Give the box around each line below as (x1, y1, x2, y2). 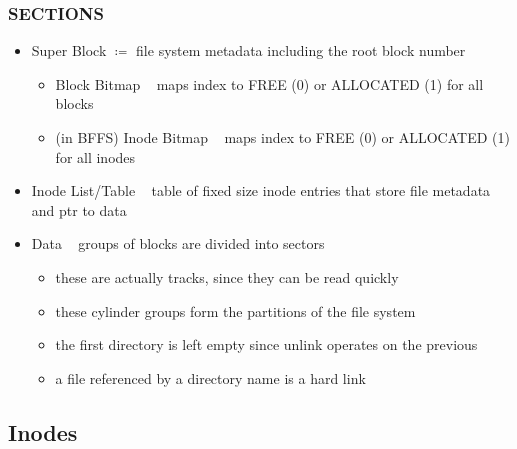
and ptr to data (31, 199, 127, 220)
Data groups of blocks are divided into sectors (31, 233, 325, 254)
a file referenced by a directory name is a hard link (55, 367, 366, 388)
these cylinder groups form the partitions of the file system (55, 300, 416, 321)
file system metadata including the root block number (136, 40, 466, 61)
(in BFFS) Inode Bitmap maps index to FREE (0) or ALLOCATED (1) (55, 127, 510, 147)
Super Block (31, 40, 107, 61)
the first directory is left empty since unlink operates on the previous (55, 334, 478, 355)
